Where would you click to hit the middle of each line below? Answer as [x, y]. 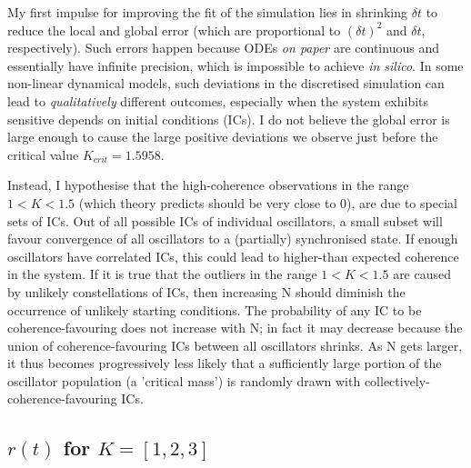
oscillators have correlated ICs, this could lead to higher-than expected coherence [233, 256]
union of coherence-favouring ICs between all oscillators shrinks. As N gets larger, [235, 345]
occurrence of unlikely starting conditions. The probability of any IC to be [215, 309]
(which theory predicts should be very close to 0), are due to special [268, 202]
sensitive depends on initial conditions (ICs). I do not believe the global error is [229, 119]
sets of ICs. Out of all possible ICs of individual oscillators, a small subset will [225, 220]
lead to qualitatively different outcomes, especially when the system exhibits [218, 100]
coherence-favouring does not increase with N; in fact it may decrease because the [235, 328]
